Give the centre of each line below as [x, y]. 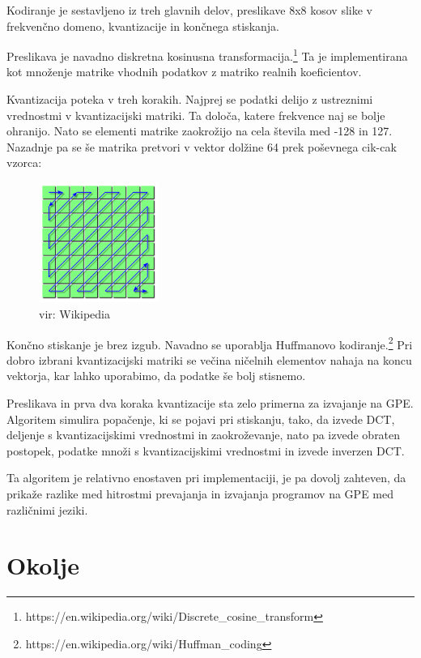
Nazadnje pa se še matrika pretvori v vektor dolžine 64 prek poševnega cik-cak [202, 146]
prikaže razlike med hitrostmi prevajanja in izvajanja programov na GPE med [200, 493]
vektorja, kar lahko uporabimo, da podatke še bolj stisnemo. [156, 376]
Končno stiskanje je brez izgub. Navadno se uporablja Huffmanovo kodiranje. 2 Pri [210, 343]
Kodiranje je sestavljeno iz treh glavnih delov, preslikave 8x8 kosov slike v [189, 10]
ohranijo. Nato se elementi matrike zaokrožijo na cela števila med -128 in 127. [200, 131]
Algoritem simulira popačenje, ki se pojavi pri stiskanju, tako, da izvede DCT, [201, 419]
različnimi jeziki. [47, 509]
